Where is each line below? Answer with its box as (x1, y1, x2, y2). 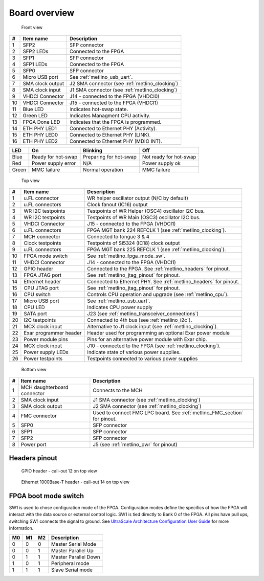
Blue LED (22, 106, 44, 112)
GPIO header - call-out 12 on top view (21, 468, 97, 474)
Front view (21, 24, 43, 30)
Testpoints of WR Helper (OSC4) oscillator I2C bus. (87, 208, 205, 215)
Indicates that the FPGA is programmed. (69, 118, 162, 125)
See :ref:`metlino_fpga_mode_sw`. (87, 252, 166, 259)
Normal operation (83, 166, 123, 173)
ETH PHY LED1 (22, 125, 57, 132)
